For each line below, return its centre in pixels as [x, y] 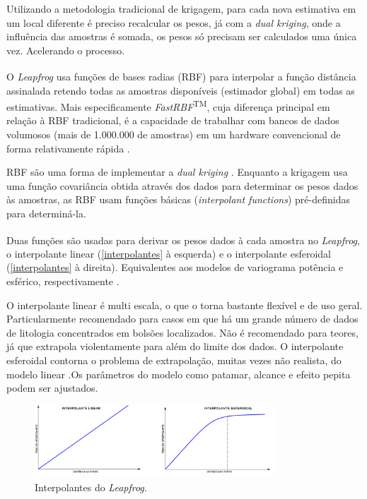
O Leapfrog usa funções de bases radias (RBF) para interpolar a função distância [181, 77]
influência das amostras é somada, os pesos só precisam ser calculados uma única [182, 36]
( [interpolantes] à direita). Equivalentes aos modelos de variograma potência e [175, 267]
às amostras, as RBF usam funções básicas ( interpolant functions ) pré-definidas [178, 199]
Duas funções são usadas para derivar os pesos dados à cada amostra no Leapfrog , [183, 240]
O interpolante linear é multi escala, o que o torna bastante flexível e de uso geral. [185, 305]
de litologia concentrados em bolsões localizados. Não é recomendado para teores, [182, 332]
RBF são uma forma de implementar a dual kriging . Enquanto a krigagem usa [177, 172]
